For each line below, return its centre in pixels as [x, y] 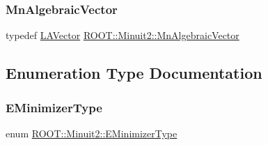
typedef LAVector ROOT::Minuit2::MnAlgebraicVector [123, 35]
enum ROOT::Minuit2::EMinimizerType [92, 133]
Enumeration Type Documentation [134, 73]
